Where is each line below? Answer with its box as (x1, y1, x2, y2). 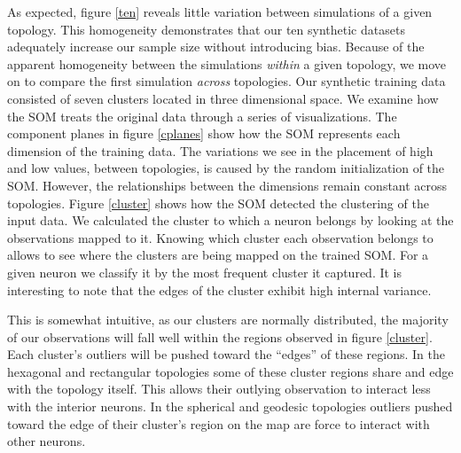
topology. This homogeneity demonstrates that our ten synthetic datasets (7, 20, 405, 38)
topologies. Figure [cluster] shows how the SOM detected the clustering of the (7, 193, 429, 212)
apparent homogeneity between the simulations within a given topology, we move (7, 54, 447, 73)
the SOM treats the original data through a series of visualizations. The (7, 106, 397, 125)
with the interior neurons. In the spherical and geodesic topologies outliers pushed (7, 397, 453, 416)
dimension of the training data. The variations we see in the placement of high (7, 141, 434, 160)
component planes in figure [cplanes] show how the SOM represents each (7, 124, 401, 143)
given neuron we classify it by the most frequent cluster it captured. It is (7, 262, 402, 281)
